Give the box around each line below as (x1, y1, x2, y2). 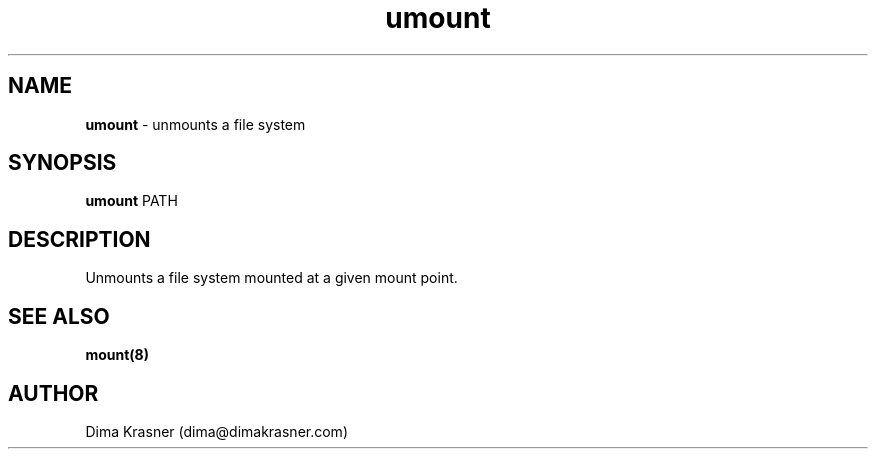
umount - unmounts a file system (85, 115, 306, 133)
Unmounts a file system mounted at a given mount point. (85, 269, 458, 287)
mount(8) (85, 346, 149, 364)
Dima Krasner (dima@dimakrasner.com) (85, 422, 348, 440)
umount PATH (85, 192, 178, 210)
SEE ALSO (8, 303, 110, 329)
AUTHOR (8, 380, 99, 406)
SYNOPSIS (8, 150, 117, 176)
